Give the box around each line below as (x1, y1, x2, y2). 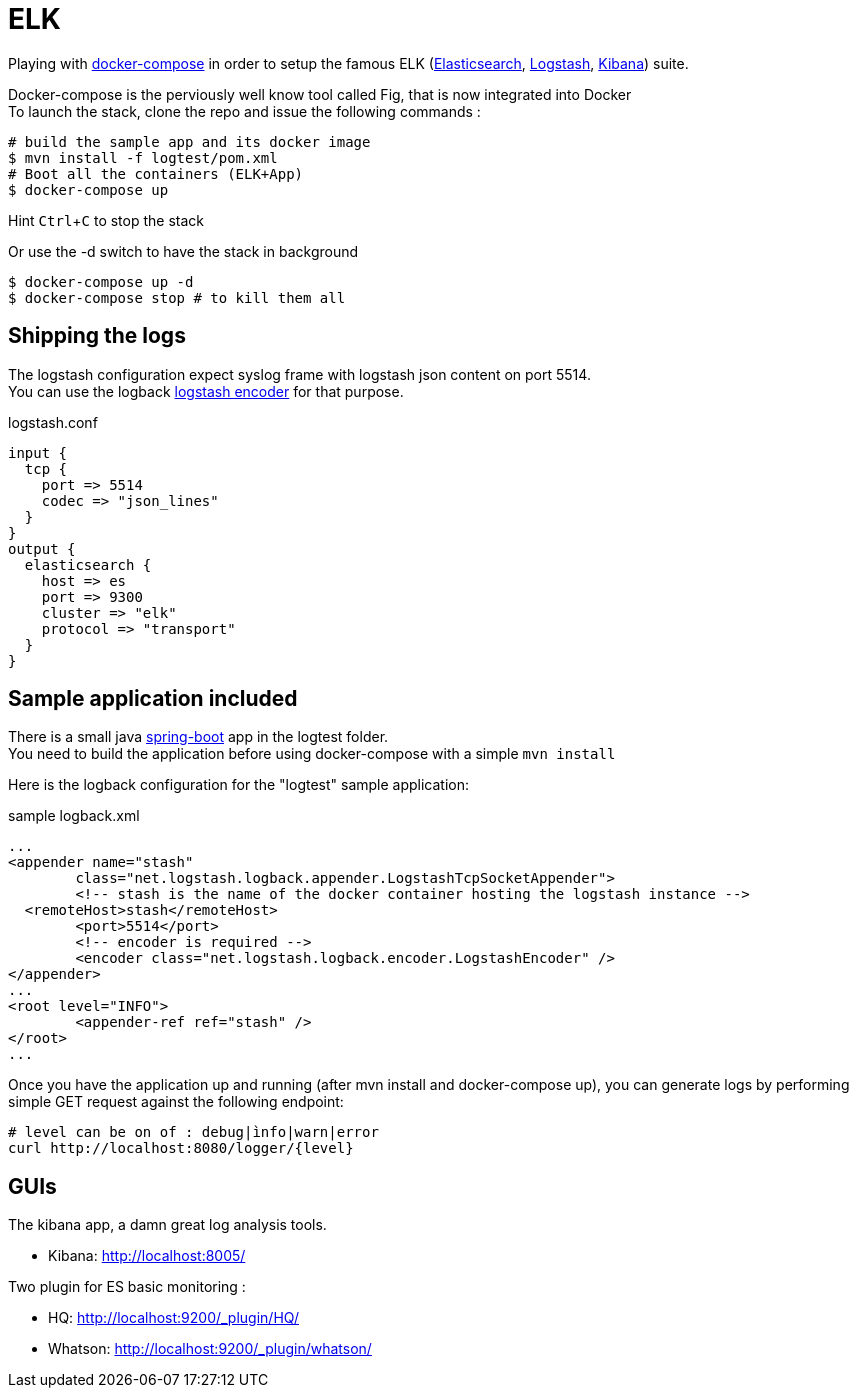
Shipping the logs (8, 323, 186, 349)
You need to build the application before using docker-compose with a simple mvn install (8, 745, 616, 763)
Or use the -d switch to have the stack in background (8, 242, 359, 260)
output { (8, 540, 76, 557)
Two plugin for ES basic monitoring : (8, 1278, 246, 1296)
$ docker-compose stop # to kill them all (8, 289, 346, 306)
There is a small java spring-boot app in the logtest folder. (8, 728, 389, 746)
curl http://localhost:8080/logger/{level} (8, 1140, 354, 1157)
